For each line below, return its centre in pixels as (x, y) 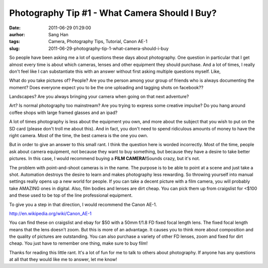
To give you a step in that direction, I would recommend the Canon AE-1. (83, 204)
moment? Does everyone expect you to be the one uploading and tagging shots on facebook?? (106, 87)
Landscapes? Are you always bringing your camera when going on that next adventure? (99, 97)
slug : (14, 48)
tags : (15, 42)
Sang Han (59, 34)
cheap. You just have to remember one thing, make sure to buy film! (78, 243)
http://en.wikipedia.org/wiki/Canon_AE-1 (50, 214)
